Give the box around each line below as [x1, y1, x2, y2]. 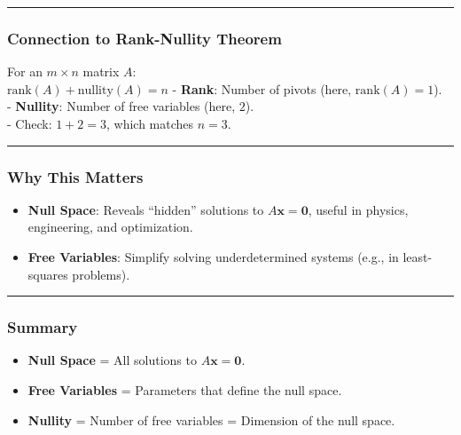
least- [402, 248, 433, 265]
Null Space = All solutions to [27, 351, 197, 369]
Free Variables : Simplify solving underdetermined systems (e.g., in [27, 248, 399, 265]
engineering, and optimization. [27, 217, 193, 236]
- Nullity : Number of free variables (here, [7, 97, 236, 115]
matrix [82, 62, 120, 81]
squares [27, 265, 68, 283]
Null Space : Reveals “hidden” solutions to [27, 200, 264, 218]
